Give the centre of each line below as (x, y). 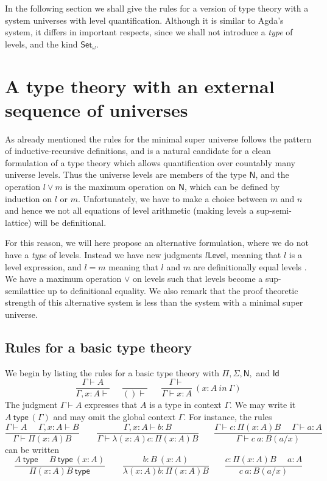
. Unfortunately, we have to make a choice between (173, 198)
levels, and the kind (41, 44)
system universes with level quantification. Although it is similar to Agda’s (144, 20)
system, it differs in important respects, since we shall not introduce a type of (149, 32)
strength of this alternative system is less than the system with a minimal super (154, 302)
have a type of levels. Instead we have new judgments (104, 255)
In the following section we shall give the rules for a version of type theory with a (157, 8)
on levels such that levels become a (198, 279)
